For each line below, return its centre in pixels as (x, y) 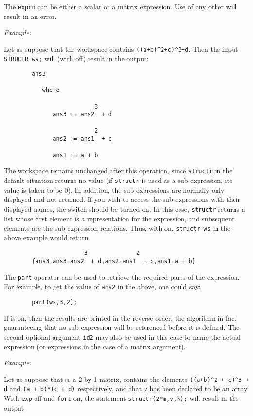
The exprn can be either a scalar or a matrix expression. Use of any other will (120, 6)
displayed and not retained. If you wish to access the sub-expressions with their (122, 199)
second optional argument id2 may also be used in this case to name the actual (122, 336)
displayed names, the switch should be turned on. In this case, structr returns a (125, 208)
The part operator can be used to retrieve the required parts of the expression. (122, 277)
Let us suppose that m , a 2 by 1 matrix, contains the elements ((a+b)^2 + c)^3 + (126, 379)
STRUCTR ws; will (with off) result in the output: (76, 58)
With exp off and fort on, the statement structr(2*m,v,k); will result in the (121, 398)
